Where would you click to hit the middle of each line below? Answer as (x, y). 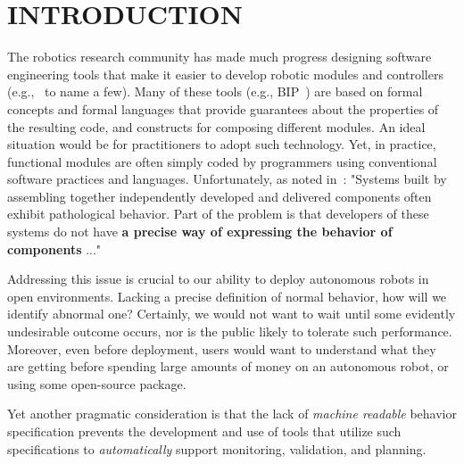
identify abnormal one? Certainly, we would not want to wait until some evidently (232, 314)
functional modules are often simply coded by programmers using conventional (222, 161)
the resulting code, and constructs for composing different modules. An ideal (216, 126)
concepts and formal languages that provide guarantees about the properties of (223, 108)
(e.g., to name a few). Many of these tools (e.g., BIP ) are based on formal (215, 91)
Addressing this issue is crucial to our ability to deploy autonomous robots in (218, 279)
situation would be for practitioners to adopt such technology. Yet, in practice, (222, 144)
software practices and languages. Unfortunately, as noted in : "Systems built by (227, 179)
